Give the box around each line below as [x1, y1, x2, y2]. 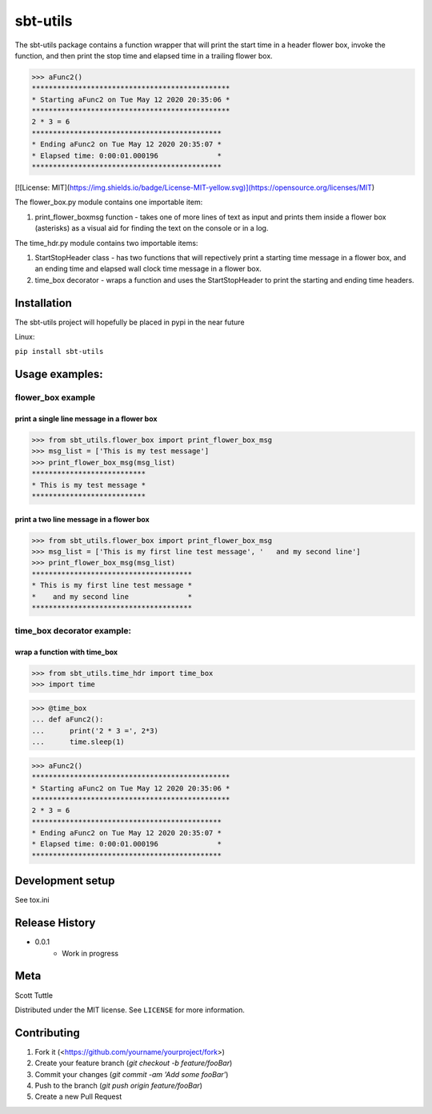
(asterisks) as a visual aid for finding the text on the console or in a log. [34, 223, 269, 233]
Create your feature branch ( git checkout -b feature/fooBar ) [34, 1058, 233, 1068]
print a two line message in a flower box [14, 514, 150, 524]
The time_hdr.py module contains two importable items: [14, 238, 198, 247]
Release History [14, 916, 96, 930]
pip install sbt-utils [14, 347, 104, 356]
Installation [14, 296, 72, 310]
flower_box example [14, 392, 96, 404]
